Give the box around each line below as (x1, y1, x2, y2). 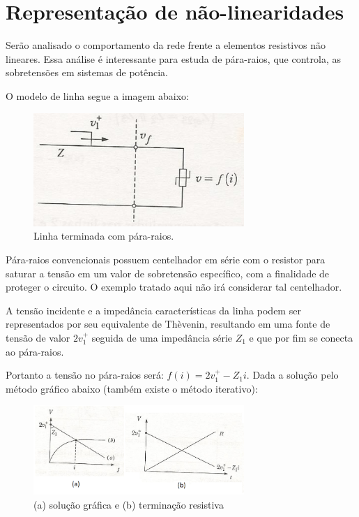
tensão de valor (6, 330, 70, 344)
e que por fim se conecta (249, 330, 353, 344)
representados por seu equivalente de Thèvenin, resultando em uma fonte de (6, 316, 330, 331)
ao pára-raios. (6, 344, 64, 358)
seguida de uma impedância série (91, 330, 233, 344)
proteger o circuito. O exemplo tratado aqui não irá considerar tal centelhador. (6, 279, 342, 294)
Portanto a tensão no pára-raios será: (6, 367, 164, 382)
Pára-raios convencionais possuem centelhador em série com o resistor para (6, 252, 326, 266)
